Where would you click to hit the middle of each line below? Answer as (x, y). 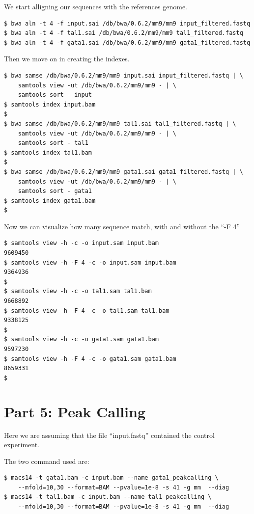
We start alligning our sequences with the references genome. (96, 6)
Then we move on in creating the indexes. (67, 59)
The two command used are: (47, 461)
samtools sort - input (55, 95)
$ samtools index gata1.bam (50, 201)
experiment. (22, 445)
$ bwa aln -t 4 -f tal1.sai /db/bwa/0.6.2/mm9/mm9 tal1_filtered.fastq (124, 33)
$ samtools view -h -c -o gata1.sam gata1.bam (81, 339)
